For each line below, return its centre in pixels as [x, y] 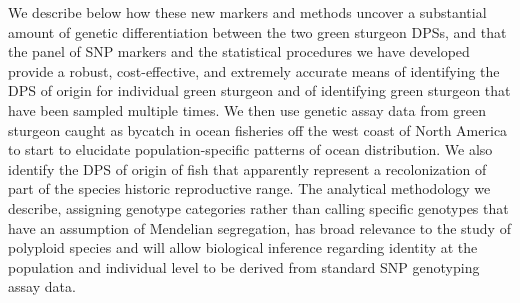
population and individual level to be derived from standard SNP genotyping [244, 266]
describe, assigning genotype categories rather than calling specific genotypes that [258, 207]
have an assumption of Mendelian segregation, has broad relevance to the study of [259, 227]
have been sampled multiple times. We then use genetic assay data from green [247, 109]
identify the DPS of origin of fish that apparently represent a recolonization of [247, 168]
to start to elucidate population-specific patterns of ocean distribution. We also [250, 149]
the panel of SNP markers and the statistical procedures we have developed [239, 51]
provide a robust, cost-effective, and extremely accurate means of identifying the [254, 70]
